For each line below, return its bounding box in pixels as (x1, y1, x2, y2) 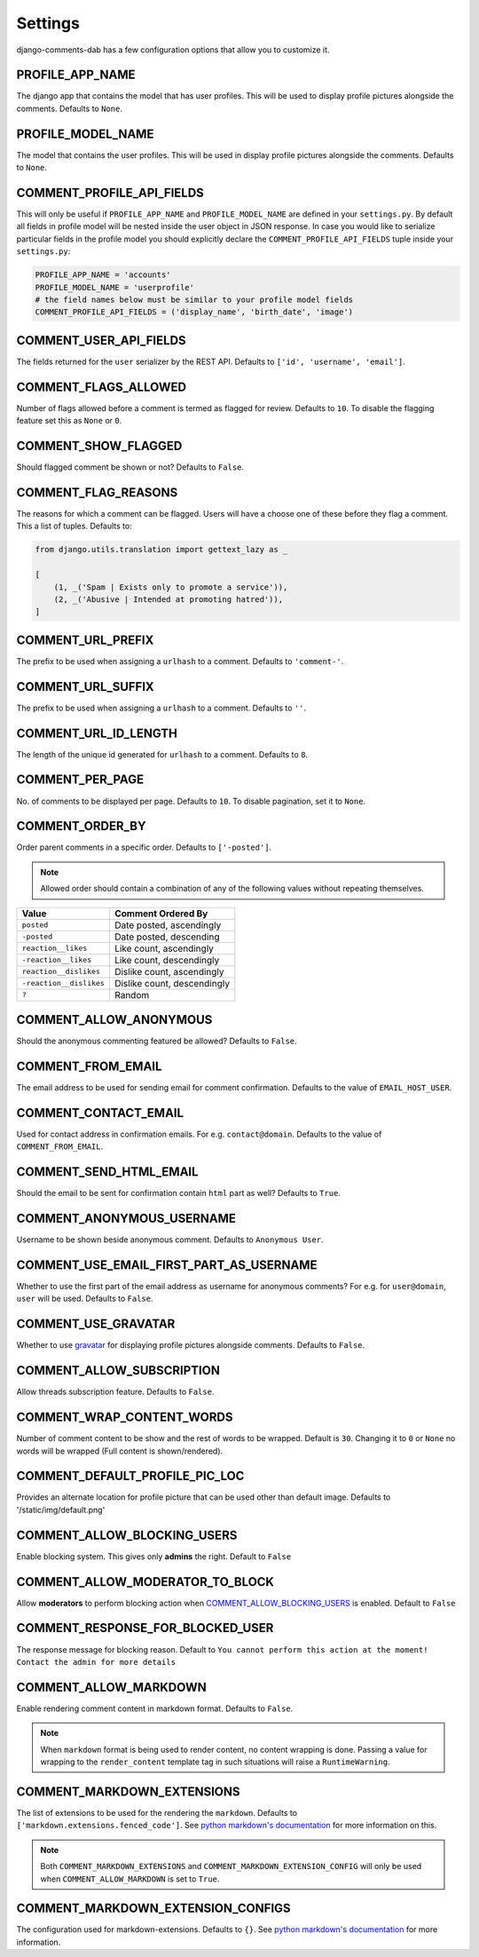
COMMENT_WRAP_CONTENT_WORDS (16, 1410, 233, 1425)
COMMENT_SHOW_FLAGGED (16, 438, 183, 453)
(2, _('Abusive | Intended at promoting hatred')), (53, 594, 284, 604)
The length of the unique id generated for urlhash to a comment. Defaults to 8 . (16, 749, 309, 759)
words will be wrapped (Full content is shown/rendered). (16, 1446, 224, 1456)
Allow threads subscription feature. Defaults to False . (16, 1386, 215, 1398)
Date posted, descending (114, 931, 220, 943)
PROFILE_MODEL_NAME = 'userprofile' (35, 282, 195, 292)
